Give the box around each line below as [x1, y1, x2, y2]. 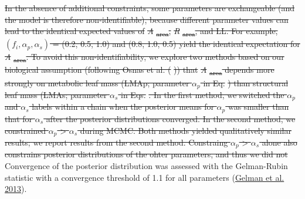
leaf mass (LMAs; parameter [5, 89, 107, 101]
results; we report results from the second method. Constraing [5, 136, 228, 148]
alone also [262, 136, 297, 148]
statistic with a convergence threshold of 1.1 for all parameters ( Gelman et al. [5, 171, 284, 183]
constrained [5, 124, 46, 136]
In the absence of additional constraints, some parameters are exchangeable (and [5, 2, 295, 14]
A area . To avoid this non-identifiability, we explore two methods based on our [5, 50, 284, 65]
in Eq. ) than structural [203, 76, 289, 89]
